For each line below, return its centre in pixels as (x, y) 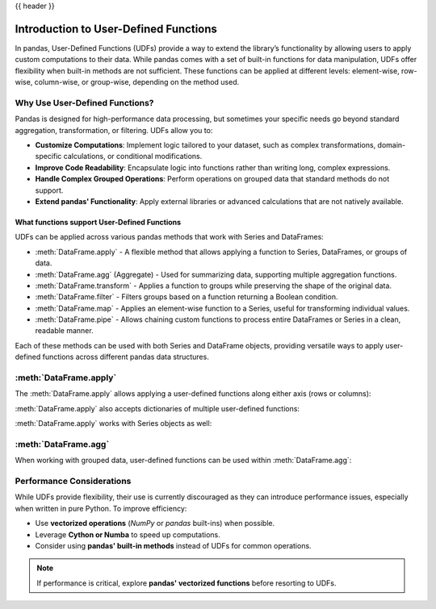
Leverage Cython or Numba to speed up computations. (128, 534)
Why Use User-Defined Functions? (84, 102)
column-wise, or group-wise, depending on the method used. (137, 82)
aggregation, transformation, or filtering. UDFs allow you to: (114, 130)
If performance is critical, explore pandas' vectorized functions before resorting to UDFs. (187, 583)
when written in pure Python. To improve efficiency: (101, 508)
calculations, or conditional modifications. (133, 156)
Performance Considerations (73, 482)
